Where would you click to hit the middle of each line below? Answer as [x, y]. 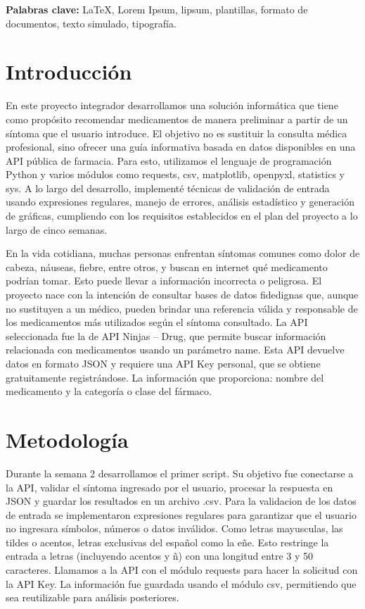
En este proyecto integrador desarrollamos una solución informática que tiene [172, 105]
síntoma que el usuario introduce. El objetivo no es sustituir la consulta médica [177, 133]
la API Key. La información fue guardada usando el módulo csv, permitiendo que [181, 583]
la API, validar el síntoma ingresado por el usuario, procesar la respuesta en [169, 487]
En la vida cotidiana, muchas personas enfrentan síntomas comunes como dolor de [183, 253]
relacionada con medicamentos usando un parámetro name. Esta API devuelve [175, 350]
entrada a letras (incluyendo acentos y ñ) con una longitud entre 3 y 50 [159, 556]
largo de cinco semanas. [57, 229]
